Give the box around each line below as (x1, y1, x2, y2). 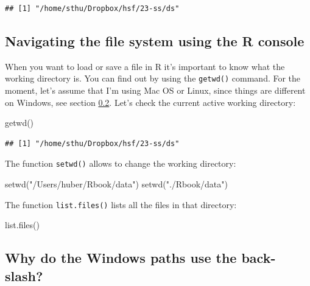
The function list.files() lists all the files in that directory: (5, 198, 237, 211)
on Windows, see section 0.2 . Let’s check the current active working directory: (5, 96, 296, 108)
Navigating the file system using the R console (5, 31, 305, 50)
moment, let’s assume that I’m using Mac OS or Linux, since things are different (5, 84, 306, 97)
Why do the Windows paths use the (5, 248, 237, 267)
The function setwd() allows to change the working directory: (5, 157, 236, 170)
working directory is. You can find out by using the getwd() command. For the (5, 72, 301, 85)
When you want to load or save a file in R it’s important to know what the (5, 60, 285, 72)
